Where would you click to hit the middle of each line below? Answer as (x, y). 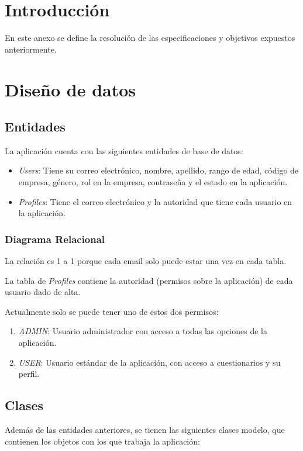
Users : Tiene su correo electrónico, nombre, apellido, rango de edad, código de (159, 170)
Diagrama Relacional (55, 239)
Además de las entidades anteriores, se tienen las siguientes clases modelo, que (145, 430)
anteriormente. (31, 49)
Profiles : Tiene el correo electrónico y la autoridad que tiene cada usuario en (155, 201)
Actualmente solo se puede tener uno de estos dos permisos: (112, 311)
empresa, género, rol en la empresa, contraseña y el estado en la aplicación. (153, 182)
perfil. (29, 374)
